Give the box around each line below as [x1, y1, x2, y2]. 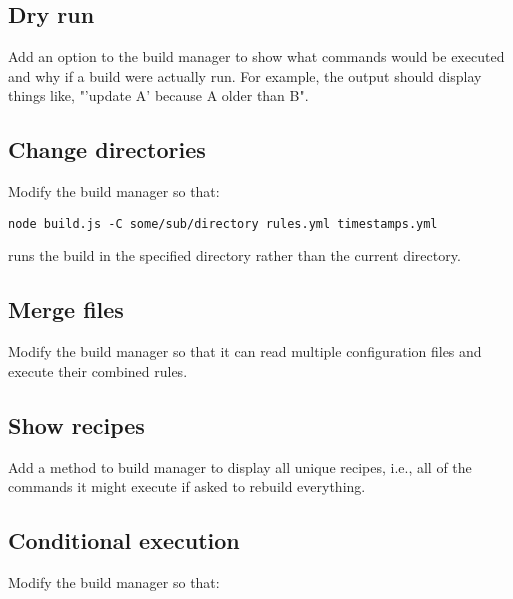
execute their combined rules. [8, 360, 188, 381]
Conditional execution [8, 525, 240, 556]
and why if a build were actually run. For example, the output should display [8, 65, 482, 86]
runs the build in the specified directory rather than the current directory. [8, 245, 461, 266]
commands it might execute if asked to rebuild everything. [8, 476, 366, 497]
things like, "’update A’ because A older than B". [8, 85, 309, 106]
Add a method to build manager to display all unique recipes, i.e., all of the [8, 456, 472, 477]
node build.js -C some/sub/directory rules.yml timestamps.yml [8, 216, 438, 231]
